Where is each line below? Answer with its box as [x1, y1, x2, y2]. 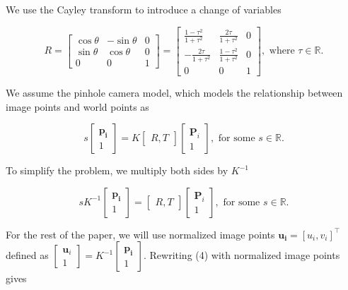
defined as [6, 248, 49, 262]
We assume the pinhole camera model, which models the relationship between [6, 85, 343, 100]
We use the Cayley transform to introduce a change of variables [6, 2, 282, 16]
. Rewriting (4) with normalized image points [143, 248, 340, 262]
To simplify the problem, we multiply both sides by [6, 163, 228, 178]
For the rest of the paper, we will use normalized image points [6, 226, 275, 241]
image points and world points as [6, 99, 149, 114]
